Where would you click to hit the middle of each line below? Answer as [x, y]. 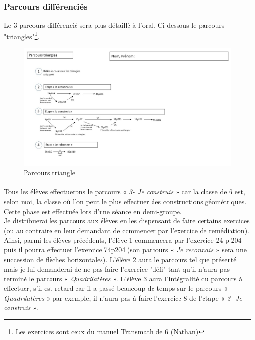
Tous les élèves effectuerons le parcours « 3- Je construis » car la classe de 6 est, [125, 192]
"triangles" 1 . [22, 35]
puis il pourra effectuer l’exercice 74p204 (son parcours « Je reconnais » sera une [125, 249]
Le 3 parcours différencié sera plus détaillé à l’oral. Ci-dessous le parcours [114, 25]
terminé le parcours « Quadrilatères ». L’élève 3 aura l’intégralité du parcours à [123, 278]
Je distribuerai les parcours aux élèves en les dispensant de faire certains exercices [127, 221]
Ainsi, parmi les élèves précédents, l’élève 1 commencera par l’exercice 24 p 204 [123, 240]
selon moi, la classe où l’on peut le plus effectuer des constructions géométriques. [125, 201]
